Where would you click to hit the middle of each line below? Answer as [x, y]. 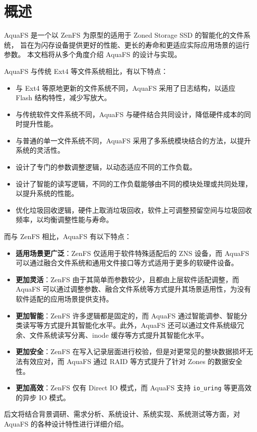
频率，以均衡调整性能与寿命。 [64, 219]
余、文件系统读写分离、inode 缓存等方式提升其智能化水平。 [112, 335]
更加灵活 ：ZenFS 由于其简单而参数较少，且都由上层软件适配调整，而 [127, 279]
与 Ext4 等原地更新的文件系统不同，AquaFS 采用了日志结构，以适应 [126, 88]
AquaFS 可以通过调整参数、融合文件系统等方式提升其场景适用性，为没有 [133, 289]
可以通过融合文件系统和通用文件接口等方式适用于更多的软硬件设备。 [127, 263]
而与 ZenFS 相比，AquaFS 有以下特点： [68, 236]
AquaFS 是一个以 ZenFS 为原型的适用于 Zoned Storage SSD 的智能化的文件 [124, 35]
